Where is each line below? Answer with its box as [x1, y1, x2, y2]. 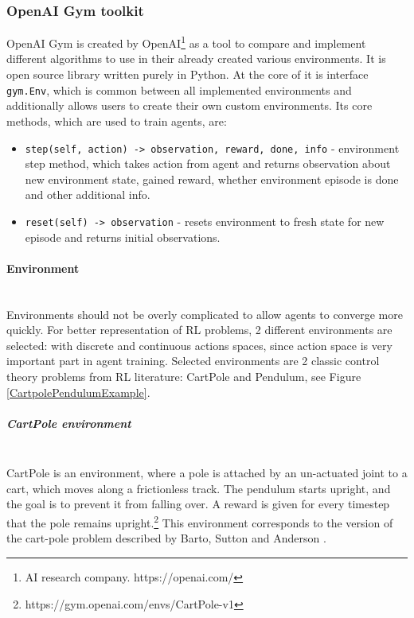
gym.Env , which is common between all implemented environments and [6, 81, 352, 98]
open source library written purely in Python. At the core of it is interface [6, 66, 369, 83]
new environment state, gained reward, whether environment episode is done [25, 170, 399, 187]
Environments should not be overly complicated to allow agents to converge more [6, 305, 403, 322]
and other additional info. [25, 186, 150, 203]
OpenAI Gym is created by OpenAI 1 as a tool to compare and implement [6, 33, 366, 51]
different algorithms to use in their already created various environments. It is [6, 50, 386, 67]
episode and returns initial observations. [25, 228, 221, 245]
